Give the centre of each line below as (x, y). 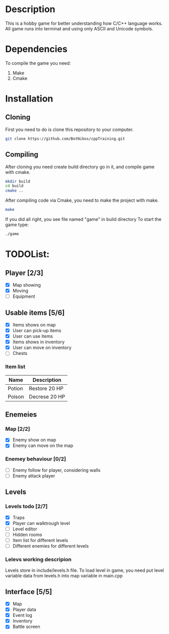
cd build (14, 186)
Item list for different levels (40, 540)
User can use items (33, 336)
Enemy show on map (34, 440)
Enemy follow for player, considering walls (57, 470)
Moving (20, 291)
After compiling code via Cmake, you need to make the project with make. (82, 200)
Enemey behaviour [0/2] (36, 459)
